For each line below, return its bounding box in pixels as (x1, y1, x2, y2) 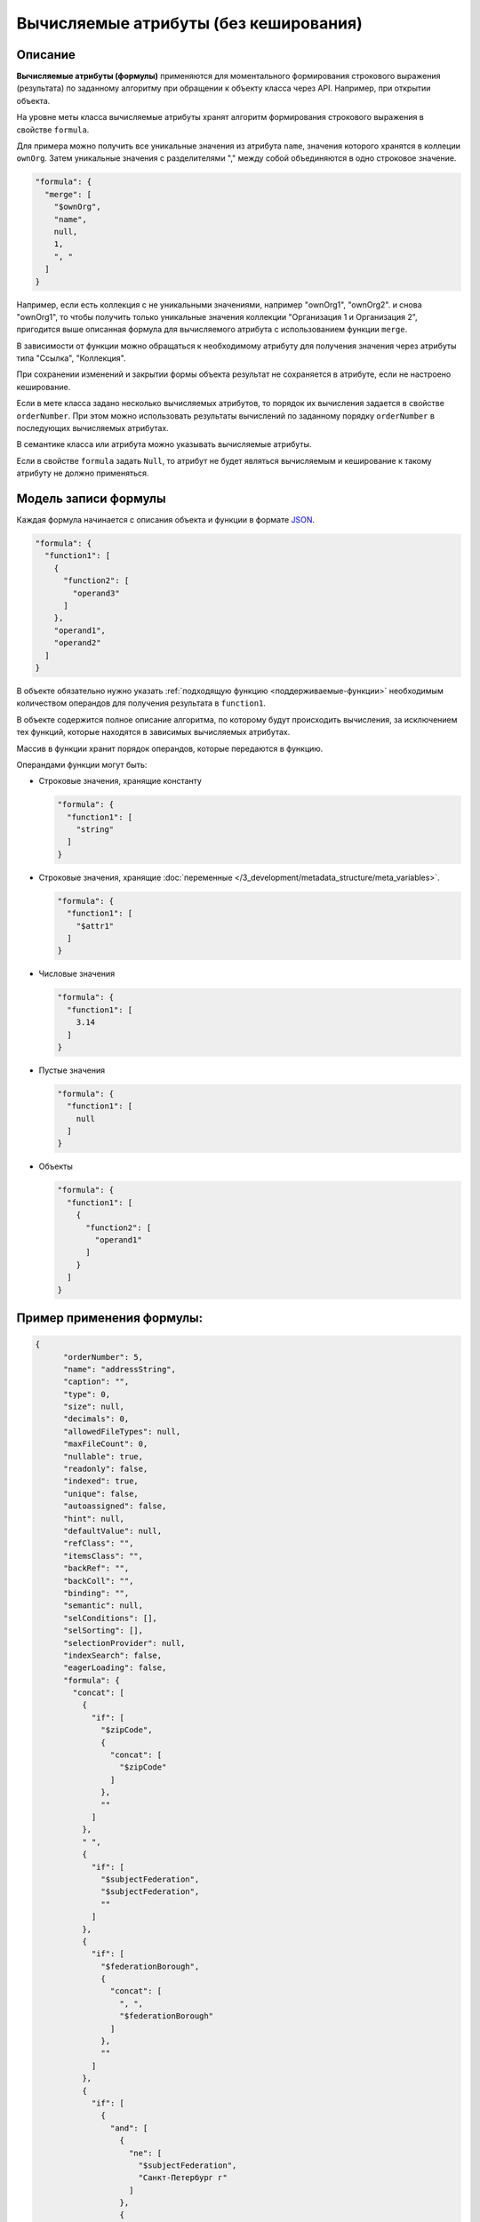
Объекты (38, 1161, 73, 1172)
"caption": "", (63, 1377, 130, 1387)
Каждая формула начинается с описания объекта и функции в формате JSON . (16, 515, 316, 525)
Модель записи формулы (16, 492, 166, 506)
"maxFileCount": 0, (63, 1439, 148, 1449)
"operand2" (53, 638, 101, 648)
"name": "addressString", (63, 1364, 177, 1374)
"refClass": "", (63, 1539, 134, 1548)
